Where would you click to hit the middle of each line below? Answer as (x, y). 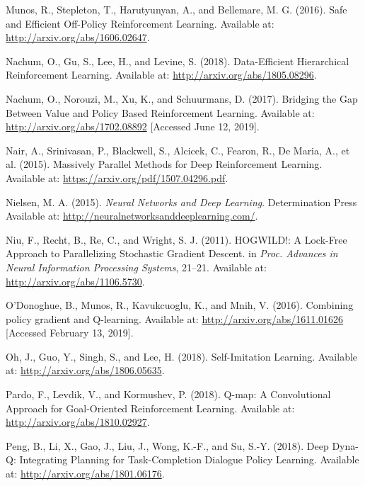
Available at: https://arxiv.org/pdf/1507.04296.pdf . (117, 177)
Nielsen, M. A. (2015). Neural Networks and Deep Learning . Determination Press (181, 202)
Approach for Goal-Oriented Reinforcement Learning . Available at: (150, 408)
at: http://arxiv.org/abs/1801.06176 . (85, 474)
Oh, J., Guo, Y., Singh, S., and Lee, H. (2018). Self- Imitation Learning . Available (182, 356)
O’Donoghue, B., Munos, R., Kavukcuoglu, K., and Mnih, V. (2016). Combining (180, 305)
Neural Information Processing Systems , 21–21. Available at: (136, 267)
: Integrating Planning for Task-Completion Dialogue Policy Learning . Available (186, 459)
